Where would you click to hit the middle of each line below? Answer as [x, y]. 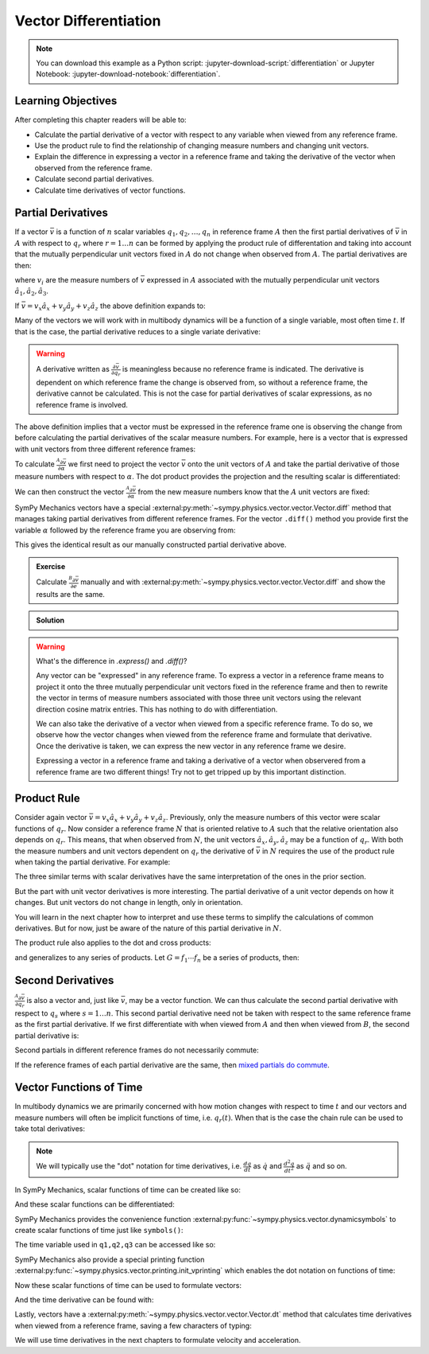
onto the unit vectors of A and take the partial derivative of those [294, 464]
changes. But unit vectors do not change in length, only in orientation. [129, 903]
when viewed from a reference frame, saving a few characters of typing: [133, 1325]
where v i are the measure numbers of [77, 281]
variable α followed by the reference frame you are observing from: [125, 530]
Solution [50, 620]
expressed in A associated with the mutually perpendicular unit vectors [263, 280]
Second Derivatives [64, 980]
